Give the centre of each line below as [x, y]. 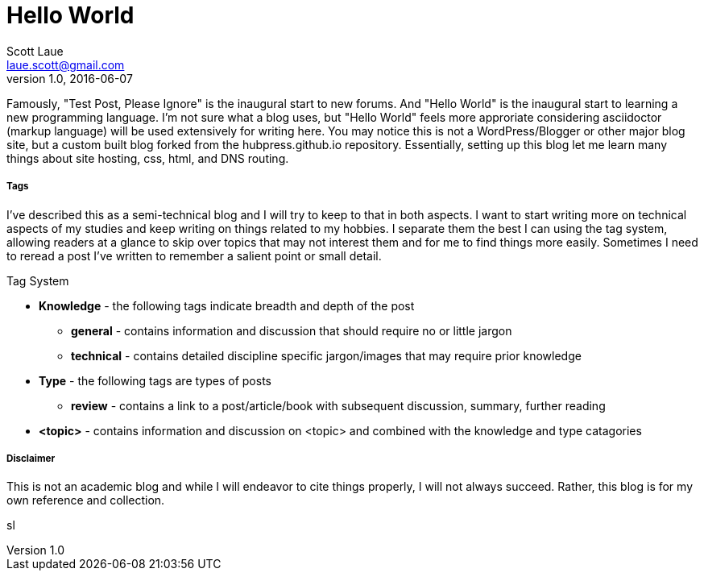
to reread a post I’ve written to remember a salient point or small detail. [194, 255]
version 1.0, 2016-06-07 [70, 78]
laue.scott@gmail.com [66, 64]
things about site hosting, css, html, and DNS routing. [148, 158]
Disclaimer [31, 458]
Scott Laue [35, 51]
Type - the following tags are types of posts [155, 380]
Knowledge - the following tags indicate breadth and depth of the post [227, 305]
